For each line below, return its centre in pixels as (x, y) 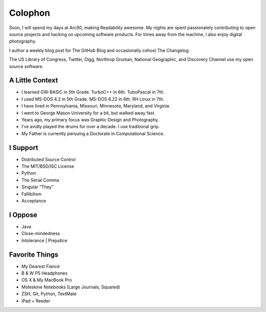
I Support (24, 148)
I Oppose (23, 215)
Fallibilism (32, 194)
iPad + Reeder (36, 301)
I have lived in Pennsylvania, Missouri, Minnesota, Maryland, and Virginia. (96, 106)
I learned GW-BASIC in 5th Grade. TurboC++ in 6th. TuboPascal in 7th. (93, 92)
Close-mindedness (41, 234)
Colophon (30, 13)
